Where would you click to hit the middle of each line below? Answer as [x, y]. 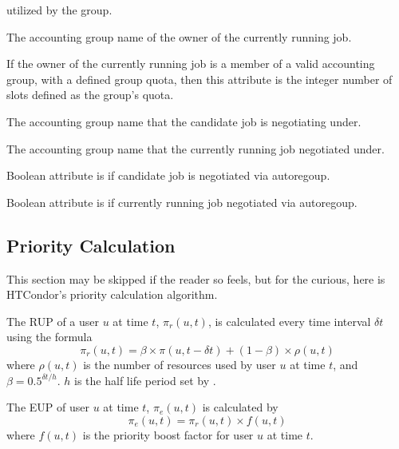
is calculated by [240, 407]
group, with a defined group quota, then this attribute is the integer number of [199, 79]
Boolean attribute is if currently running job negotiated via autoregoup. [182, 202]
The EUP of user [48, 407]
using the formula [49, 337]
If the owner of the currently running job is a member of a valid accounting [191, 64]
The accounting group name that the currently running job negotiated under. [196, 148]
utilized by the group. [59, 10]
